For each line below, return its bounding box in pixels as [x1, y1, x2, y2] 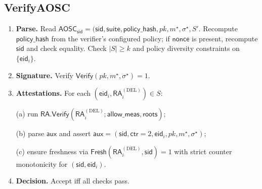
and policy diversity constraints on [133, 43, 240, 53]
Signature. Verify [16, 70, 73, 80]
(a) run [16, 108, 38, 119]
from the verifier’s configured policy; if [51, 33, 170, 43]
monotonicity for [16, 158, 68, 169]
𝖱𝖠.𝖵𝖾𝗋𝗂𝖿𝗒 [40, 111, 69, 118]
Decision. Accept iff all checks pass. [16, 175, 129, 186]
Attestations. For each [16, 88, 91, 98]
